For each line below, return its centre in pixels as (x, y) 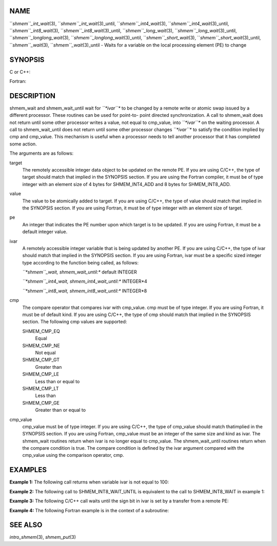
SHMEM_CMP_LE (41, 374)
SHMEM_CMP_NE (41, 345)
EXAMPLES (28, 470)
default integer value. (45, 232)
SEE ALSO (26, 525)
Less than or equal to (57, 381)
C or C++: (20, 72)
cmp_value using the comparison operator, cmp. (73, 455)
